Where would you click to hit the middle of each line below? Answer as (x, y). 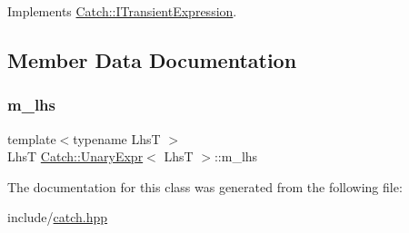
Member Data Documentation (152, 59)
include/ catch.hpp (58, 217)
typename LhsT (117, 138)
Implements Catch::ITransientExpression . (122, 11)
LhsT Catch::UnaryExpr (75, 156)
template (32, 138)
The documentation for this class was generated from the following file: (205, 186)
